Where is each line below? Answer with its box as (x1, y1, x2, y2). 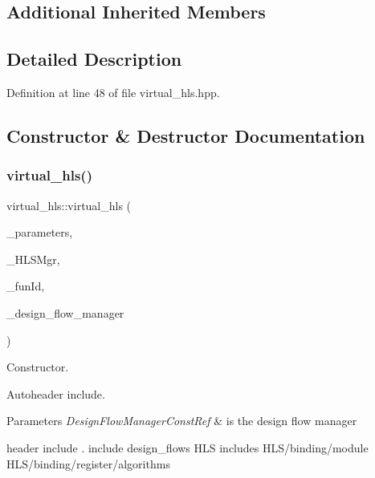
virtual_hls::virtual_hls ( (6, 196, 132, 213)
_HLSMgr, (6, 250, 60, 267)
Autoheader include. (6, 385, 105, 402)
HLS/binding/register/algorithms (6, 455, 170, 472)
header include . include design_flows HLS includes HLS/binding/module (6, 439, 369, 456)
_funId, (6, 277, 45, 294)
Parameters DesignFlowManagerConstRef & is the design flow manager (6, 412, 357, 429)
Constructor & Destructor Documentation (6, 123, 365, 148)
